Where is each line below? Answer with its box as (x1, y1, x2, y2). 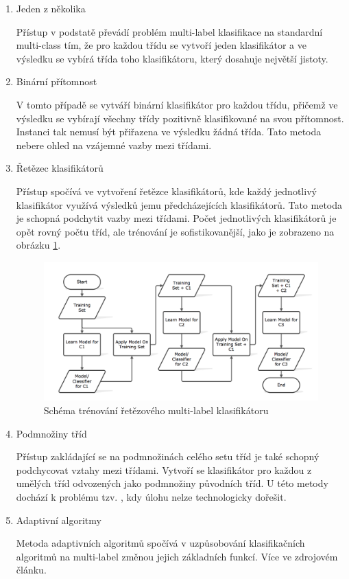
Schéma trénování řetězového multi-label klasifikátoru (43, 403, 269, 417)
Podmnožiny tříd (16, 426, 87, 440)
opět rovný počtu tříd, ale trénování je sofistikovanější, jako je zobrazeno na (16, 224, 335, 238)
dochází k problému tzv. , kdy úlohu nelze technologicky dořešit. (16, 489, 287, 503)
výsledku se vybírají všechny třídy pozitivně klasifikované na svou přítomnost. (16, 111, 344, 125)
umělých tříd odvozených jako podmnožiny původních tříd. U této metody (16, 476, 328, 490)
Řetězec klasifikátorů (16, 161, 104, 175)
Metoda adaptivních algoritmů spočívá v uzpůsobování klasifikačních (16, 536, 305, 550)
